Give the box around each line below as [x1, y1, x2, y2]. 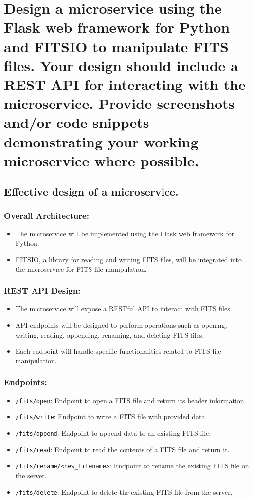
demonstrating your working [4, 131, 199, 151]
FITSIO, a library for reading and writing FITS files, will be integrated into [15, 254, 242, 265]
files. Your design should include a [4, 55, 238, 75]
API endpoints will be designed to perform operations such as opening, [15, 320, 227, 330]
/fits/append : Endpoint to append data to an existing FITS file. [15, 428, 211, 438]
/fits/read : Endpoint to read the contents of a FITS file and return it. [15, 444, 230, 454]
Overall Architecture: [4, 209, 89, 221]
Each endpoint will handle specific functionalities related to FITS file [15, 346, 221, 356]
